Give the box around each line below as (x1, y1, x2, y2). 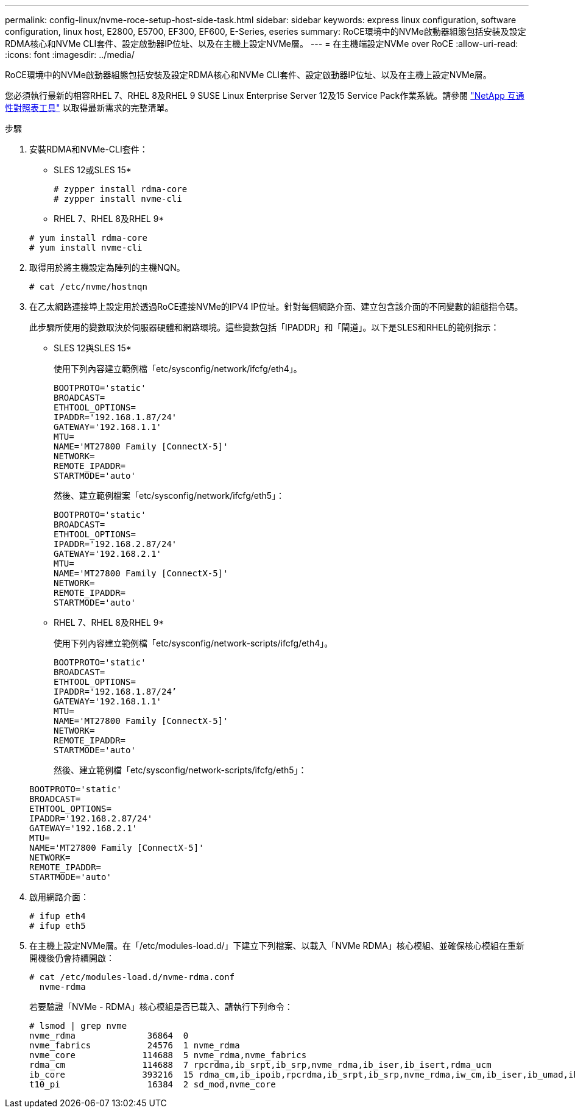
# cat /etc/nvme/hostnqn (29, 282, 147, 292)
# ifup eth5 (29, 921, 86, 931)
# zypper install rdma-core (54, 184, 188, 194)
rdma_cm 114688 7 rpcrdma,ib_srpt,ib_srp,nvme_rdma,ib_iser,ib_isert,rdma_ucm (29, 1060, 492, 1070)
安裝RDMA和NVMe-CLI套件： (29, 144, 148, 154)
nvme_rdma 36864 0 (29, 1031, 189, 1040)
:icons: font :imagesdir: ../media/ (5, 49, 135, 60)
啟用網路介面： (29, 892, 89, 902)
